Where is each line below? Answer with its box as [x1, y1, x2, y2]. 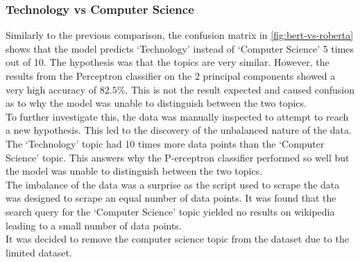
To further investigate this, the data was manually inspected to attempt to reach [6, 109, 349, 123]
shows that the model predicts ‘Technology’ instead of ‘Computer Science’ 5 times [6, 41, 354, 55]
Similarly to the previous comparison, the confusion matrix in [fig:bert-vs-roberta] [6, 28, 354, 42]
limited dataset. [6, 245, 72, 259]
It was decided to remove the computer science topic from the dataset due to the [6, 232, 349, 246]
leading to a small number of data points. [6, 218, 182, 232]
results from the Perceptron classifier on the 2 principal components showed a [6, 69, 336, 82]
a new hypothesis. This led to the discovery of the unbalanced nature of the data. [6, 123, 352, 137]
